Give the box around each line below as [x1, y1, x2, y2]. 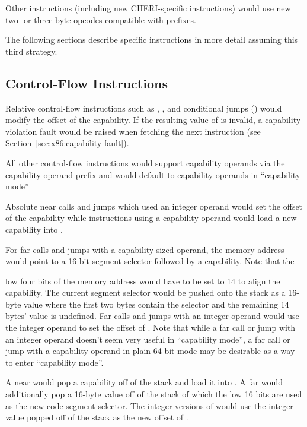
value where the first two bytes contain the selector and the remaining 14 [24, 298, 289, 310]
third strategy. [5, 45, 57, 57]
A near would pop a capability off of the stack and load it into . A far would [5, 376, 283, 388]
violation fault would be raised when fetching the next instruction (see [5, 125, 261, 137]
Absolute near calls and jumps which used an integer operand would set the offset [5, 200, 303, 212]
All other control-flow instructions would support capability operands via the [5, 156, 285, 169]
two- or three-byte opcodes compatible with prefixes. [5, 13, 196, 26]
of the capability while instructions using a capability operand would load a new [5, 211, 297, 224]
